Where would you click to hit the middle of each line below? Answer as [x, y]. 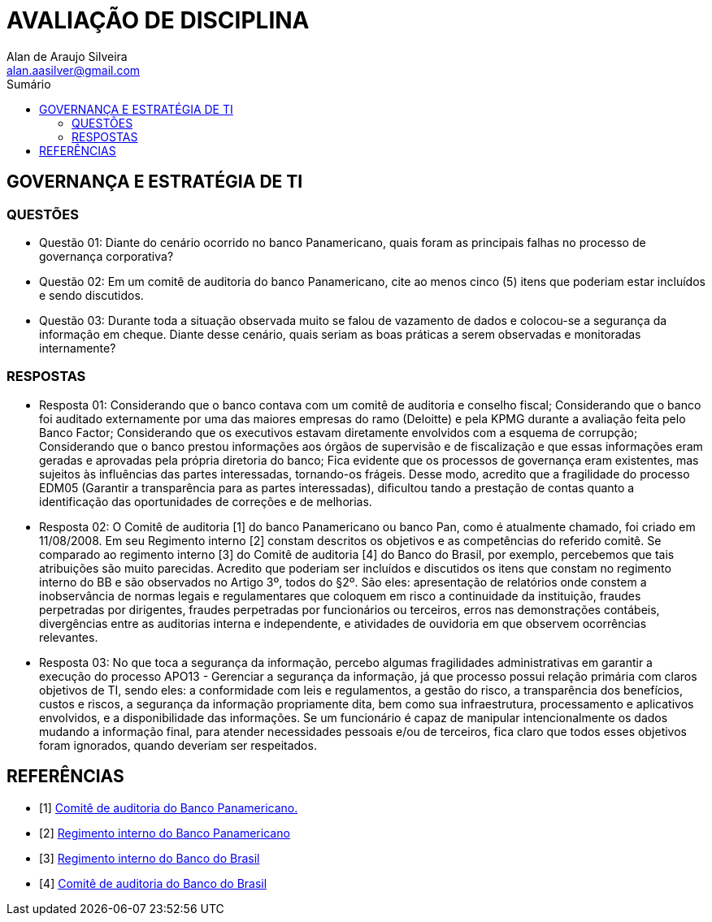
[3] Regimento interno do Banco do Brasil [150, 858]
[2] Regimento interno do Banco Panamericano [165, 833]
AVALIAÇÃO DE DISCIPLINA [158, 20]
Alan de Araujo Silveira [67, 56]
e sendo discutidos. [91, 295]
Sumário [29, 84]
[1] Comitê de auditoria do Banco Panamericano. [169, 807]
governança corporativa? [106, 256]
